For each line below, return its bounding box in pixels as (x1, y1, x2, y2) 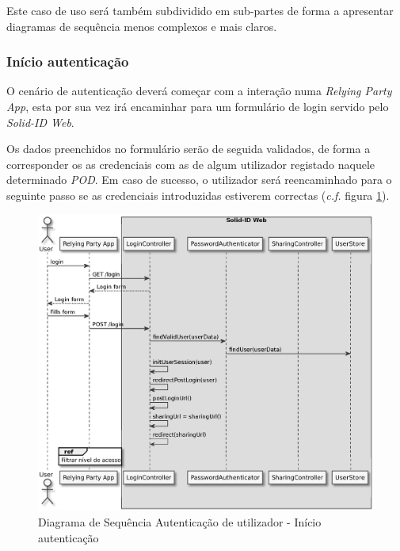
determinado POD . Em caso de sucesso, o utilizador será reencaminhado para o (6, 171, 392, 188)
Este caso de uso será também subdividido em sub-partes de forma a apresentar (6, 2, 394, 18)
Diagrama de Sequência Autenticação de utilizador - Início (38, 514, 322, 530)
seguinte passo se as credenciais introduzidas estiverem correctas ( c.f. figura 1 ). (6, 186, 390, 203)
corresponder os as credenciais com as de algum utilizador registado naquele (6, 155, 375, 172)
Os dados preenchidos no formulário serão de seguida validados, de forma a (6, 140, 371, 157)
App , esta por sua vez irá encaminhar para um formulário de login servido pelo (6, 98, 389, 114)
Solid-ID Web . (6, 113, 74, 130)
